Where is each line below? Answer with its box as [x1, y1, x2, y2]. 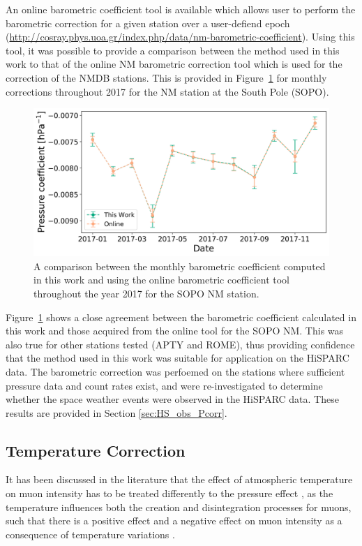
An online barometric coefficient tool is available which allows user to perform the [6, 2, 356, 16]
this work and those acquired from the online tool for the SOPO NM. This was [6, 323, 344, 338]
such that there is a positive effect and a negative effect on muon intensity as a [6, 513, 342, 528]
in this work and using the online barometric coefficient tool [33, 272, 289, 287]
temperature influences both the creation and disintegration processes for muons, [6, 499, 352, 514]
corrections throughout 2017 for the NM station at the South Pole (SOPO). [6, 84, 329, 98]
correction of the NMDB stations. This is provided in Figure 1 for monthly [6, 70, 327, 84]
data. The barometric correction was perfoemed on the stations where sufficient [6, 364, 345, 378]
